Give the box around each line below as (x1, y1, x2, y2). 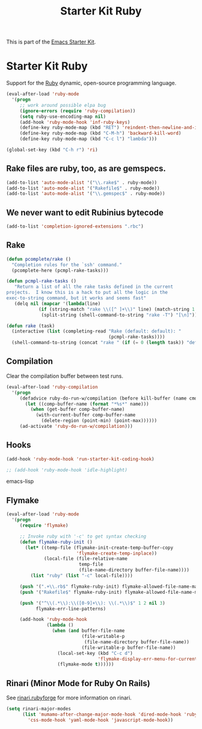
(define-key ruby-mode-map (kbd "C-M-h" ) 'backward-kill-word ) (19, 130, 182, 136)
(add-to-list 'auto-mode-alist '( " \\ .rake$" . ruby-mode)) (6, 179, 158, 185)
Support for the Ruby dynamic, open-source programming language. (6, 80, 177, 87)
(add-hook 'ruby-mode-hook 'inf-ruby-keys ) (19, 119, 130, 125)
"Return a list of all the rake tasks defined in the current (14, 284, 173, 290)
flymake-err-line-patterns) (35, 605, 106, 612)
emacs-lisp (6, 478, 34, 485)
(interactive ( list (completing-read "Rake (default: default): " (11, 328, 182, 334)
